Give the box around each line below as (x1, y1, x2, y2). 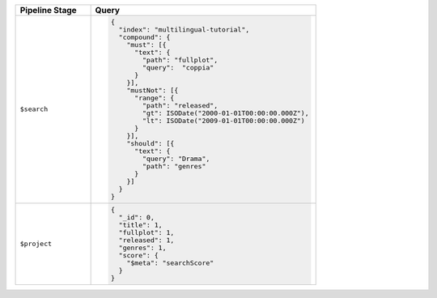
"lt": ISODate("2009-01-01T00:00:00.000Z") (142, 116, 305, 125)
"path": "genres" (142, 162, 206, 170)
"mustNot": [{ (126, 86, 179, 95)
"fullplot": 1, (118, 228, 175, 236)
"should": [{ (126, 138, 175, 147)
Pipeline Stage (19, 5, 77, 15)
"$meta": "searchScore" (126, 258, 214, 267)
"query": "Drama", (142, 154, 210, 163)
